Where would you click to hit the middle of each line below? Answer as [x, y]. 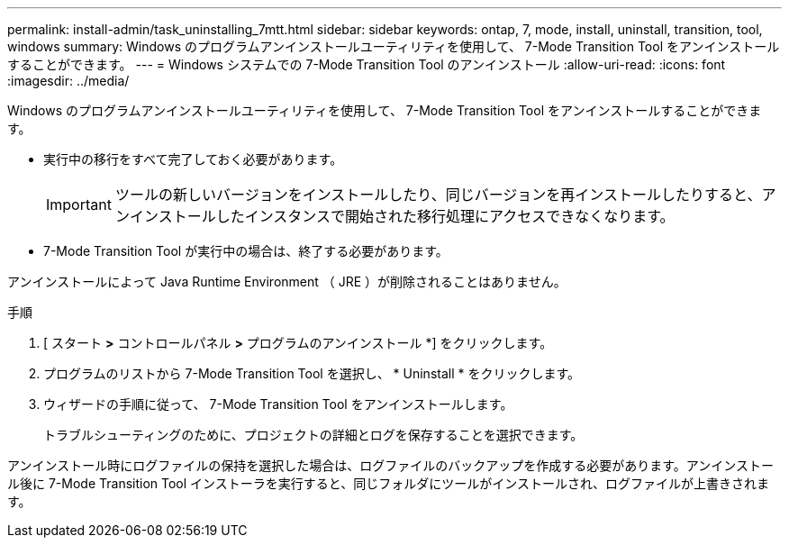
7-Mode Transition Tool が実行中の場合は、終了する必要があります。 [246, 251]
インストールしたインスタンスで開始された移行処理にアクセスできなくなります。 [402, 216]
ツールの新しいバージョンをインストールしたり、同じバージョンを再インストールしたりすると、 [438, 195]
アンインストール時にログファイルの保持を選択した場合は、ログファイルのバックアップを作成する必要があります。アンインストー [390, 465]
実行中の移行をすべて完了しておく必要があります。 [193, 159]
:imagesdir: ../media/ [68, 81]
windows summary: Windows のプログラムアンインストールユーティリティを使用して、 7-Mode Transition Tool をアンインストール [394, 46]
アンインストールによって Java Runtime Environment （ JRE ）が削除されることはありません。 [287, 282]
